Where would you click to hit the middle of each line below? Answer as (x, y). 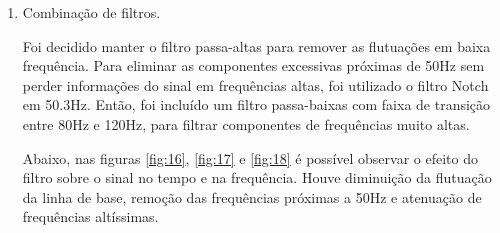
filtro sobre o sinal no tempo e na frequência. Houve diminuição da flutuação (257, 177)
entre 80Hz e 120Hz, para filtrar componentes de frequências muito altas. (246, 123)
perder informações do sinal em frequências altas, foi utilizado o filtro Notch (255, 84)
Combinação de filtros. (91, 12)
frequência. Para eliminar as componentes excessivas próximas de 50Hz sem (253, 65)
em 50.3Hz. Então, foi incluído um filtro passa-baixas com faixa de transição (256, 104)
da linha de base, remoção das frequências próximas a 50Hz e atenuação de (252, 196)
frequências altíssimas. (90, 216)
